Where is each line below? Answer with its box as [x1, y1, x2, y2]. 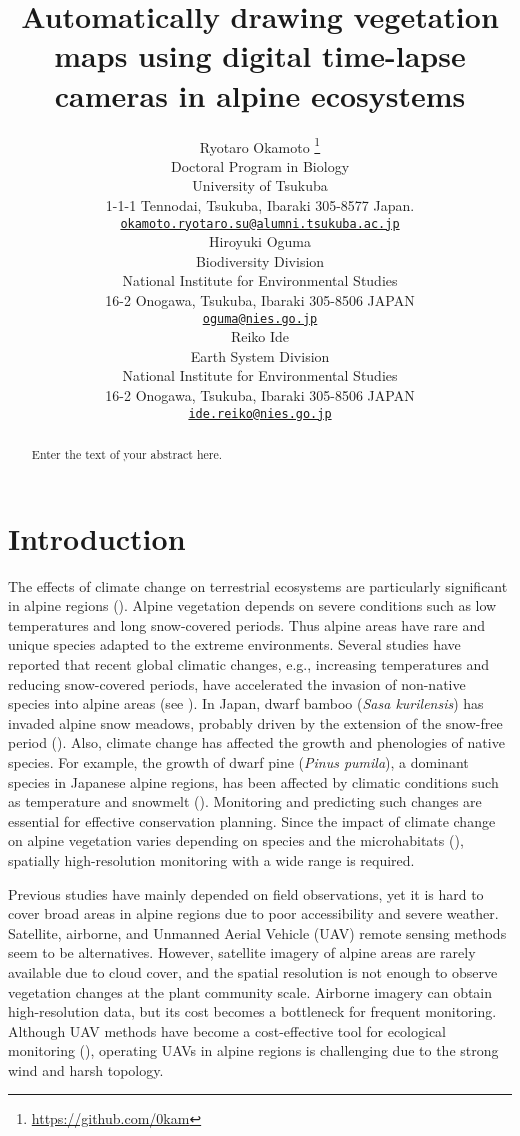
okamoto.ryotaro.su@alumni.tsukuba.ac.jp [120, 216, 400, 231]
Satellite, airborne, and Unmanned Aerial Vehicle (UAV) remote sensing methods [8, 922, 507, 943]
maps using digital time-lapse [54, 35, 466, 76]
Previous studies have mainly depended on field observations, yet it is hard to [8, 883, 484, 904]
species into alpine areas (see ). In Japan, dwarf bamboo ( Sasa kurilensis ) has [8, 693, 484, 714]
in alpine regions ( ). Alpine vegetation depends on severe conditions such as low [8, 595, 497, 616]
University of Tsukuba [192, 175, 328, 196]
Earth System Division [190, 345, 330, 366]
